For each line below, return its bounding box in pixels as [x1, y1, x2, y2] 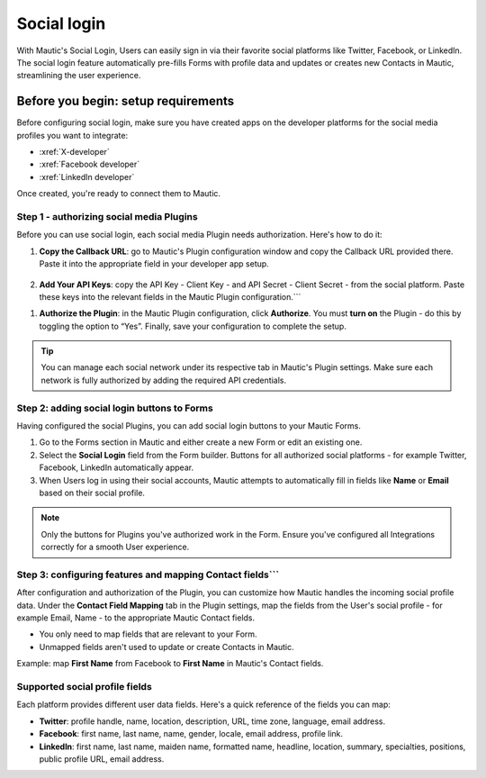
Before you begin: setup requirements [16, 94, 235, 109]
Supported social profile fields [16, 680, 152, 692]
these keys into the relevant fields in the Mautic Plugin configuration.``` [39, 291, 301, 302]
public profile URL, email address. [39, 753, 165, 764]
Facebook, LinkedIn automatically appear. [39, 462, 193, 473]
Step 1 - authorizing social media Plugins [16, 210, 198, 222]
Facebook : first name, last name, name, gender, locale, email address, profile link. [39, 728, 344, 739]
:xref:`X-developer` [39, 147, 110, 158]
